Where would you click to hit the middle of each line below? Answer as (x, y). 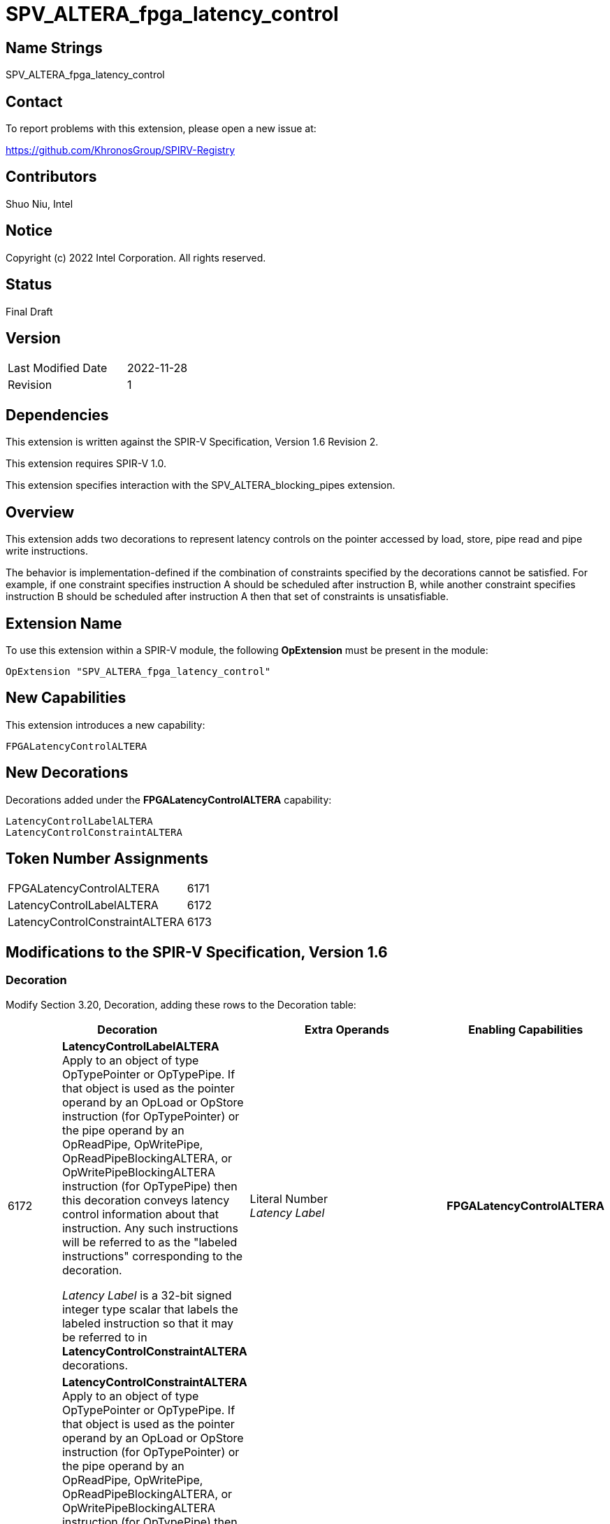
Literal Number (289, 1198)
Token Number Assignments (107, 859)
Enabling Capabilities (526, 1029)
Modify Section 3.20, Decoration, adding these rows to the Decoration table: (181, 1004)
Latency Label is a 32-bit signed (147, 1295)
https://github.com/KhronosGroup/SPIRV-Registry (121, 150)
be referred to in (104, 1337)
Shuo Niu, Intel (39, 204)
